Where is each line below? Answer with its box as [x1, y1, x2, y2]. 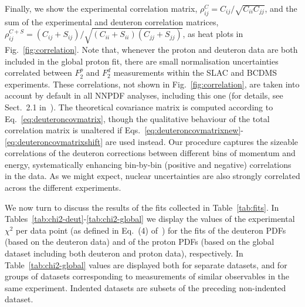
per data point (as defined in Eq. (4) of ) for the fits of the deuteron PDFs [16, 224, 286, 236]
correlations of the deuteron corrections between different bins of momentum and [5, 147, 296, 159]
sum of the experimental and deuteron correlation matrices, [5, 15, 219, 28]
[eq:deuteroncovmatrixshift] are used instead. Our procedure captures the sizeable [5, 135, 299, 147]
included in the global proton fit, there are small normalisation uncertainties [5, 55, 279, 67]
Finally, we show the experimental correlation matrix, [5, 2, 198, 14]
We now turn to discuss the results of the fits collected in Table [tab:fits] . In [5, 201, 279, 213]
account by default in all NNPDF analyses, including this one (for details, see [5, 89, 283, 102]
